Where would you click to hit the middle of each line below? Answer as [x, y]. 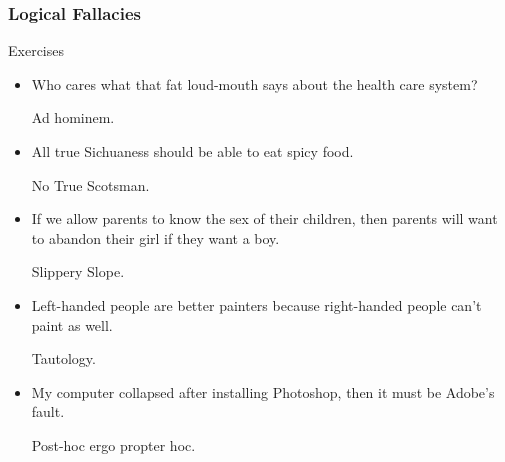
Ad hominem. [73, 117]
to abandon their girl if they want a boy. [155, 237]
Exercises [36, 50]
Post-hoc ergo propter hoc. [113, 444]
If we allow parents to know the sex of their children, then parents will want [264, 218]
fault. [48, 411]
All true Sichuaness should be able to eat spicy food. [192, 151]
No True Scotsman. [90, 184]
